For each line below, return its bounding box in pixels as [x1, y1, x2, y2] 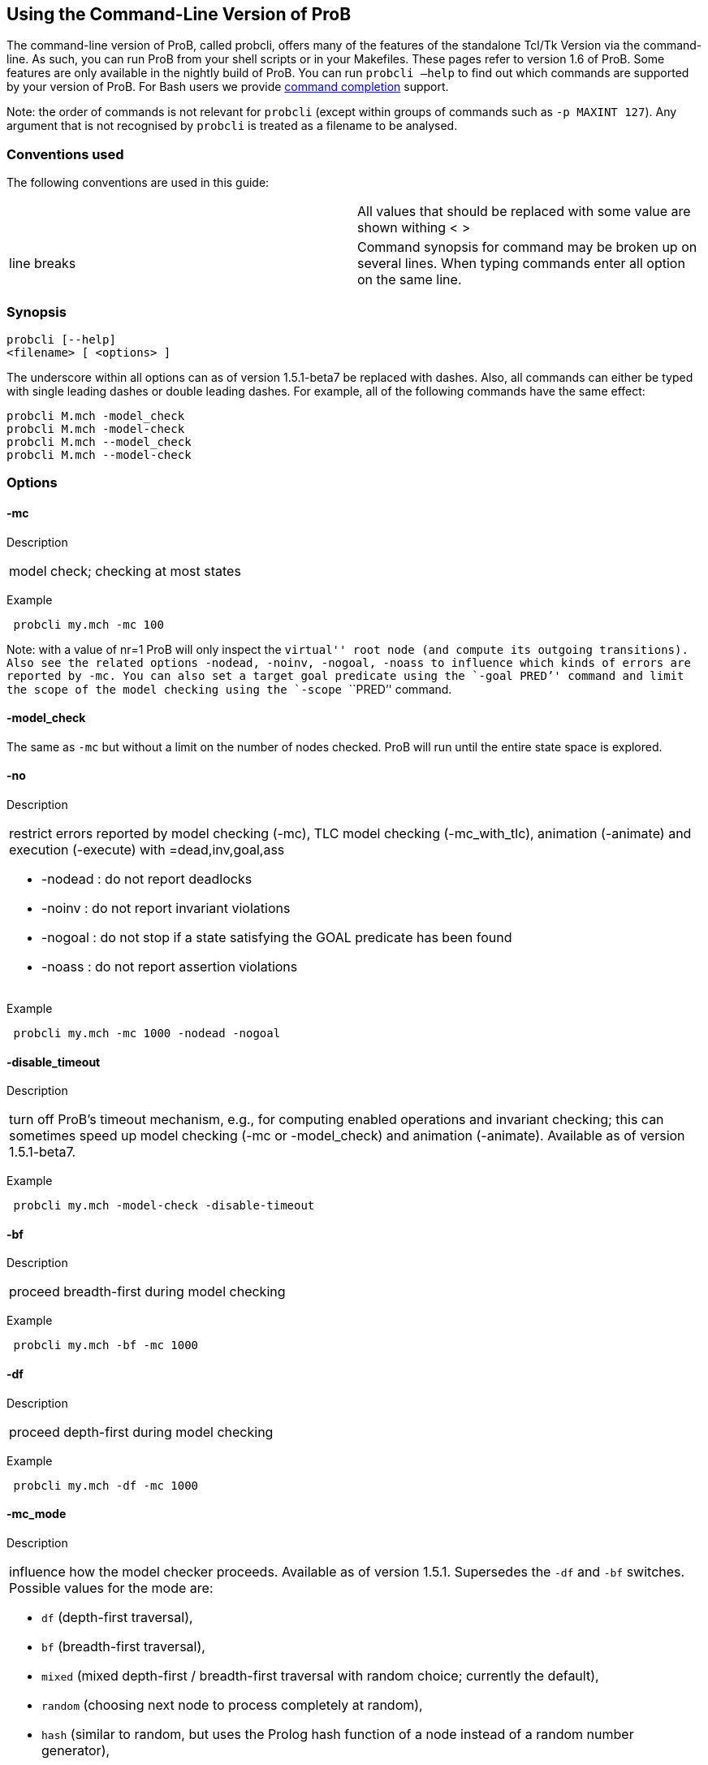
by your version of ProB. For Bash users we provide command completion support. [6, 80, 449, 94]
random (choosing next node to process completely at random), [41, 1696, 423, 1713]
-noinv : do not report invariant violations [41, 899, 291, 916]
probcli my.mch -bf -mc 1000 [13, 1339, 199, 1352]
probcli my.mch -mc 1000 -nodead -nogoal [13, 1026, 281, 1040]
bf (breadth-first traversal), [41, 1637, 205, 1655]
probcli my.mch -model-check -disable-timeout [13, 1199, 315, 1213]
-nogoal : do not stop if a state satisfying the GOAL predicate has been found [41, 928, 512, 945]
